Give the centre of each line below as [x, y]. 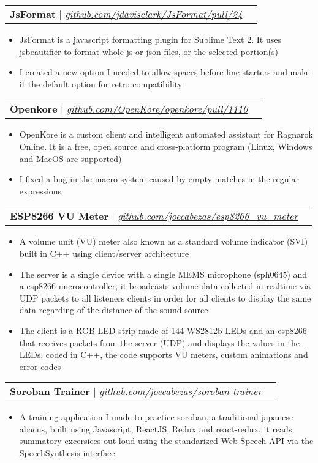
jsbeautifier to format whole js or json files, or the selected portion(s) [149, 51]
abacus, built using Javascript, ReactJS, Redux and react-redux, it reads [156, 428]
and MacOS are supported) [70, 158]
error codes [40, 366]
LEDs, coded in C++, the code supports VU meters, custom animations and [164, 354]
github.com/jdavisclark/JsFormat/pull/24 [154, 14]
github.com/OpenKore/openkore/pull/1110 [157, 109]
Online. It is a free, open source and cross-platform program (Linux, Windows [166, 146]
